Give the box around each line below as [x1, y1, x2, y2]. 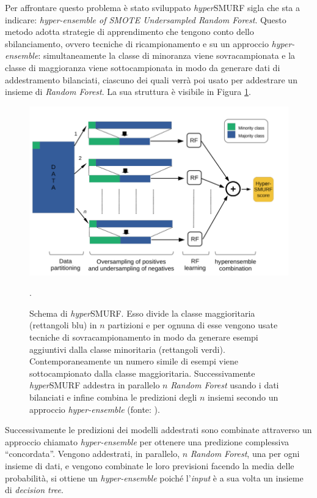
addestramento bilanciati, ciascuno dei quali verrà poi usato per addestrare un [5, 73, 297, 86]
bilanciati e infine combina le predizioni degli [29, 390, 197, 403]
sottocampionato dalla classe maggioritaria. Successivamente [29, 366, 255, 379]
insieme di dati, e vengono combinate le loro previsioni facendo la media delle [5, 459, 294, 472]
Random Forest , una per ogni [190, 447, 300, 460]
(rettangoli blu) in [29, 319, 97, 331]
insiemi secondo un [207, 390, 279, 403]
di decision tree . [5, 483, 64, 496]
